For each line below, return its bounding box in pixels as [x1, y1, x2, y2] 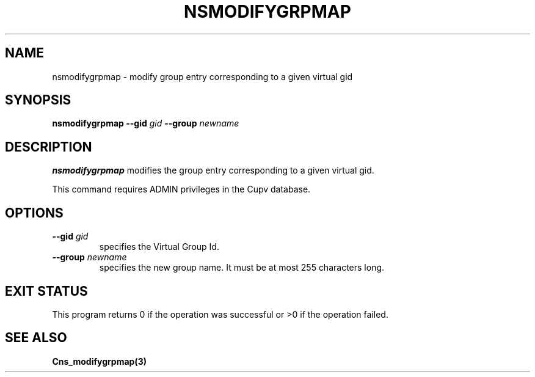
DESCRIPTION [5, 139, 92, 155]
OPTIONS [5, 205, 64, 221]
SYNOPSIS [5, 92, 71, 108]
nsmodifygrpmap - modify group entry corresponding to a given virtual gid [52, 71, 353, 82]
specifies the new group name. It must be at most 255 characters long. [99, 262, 385, 273]
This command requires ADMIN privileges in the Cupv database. [52, 184, 311, 195]
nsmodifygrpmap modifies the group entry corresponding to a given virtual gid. [52, 165, 374, 176]
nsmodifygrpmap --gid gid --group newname [52, 118, 239, 129]
